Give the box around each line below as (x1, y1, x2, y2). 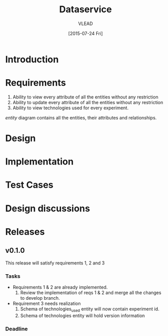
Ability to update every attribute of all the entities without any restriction (12, 99, 163, 105)
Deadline (5, 325, 28, 332)
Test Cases (5, 179, 53, 191)
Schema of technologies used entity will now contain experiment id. (20, 305, 159, 313)
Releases (5, 226, 45, 237)
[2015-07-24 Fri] (68, 30, 103, 36)
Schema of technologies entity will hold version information (20, 313, 145, 319)
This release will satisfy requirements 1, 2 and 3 (5, 259, 105, 266)
